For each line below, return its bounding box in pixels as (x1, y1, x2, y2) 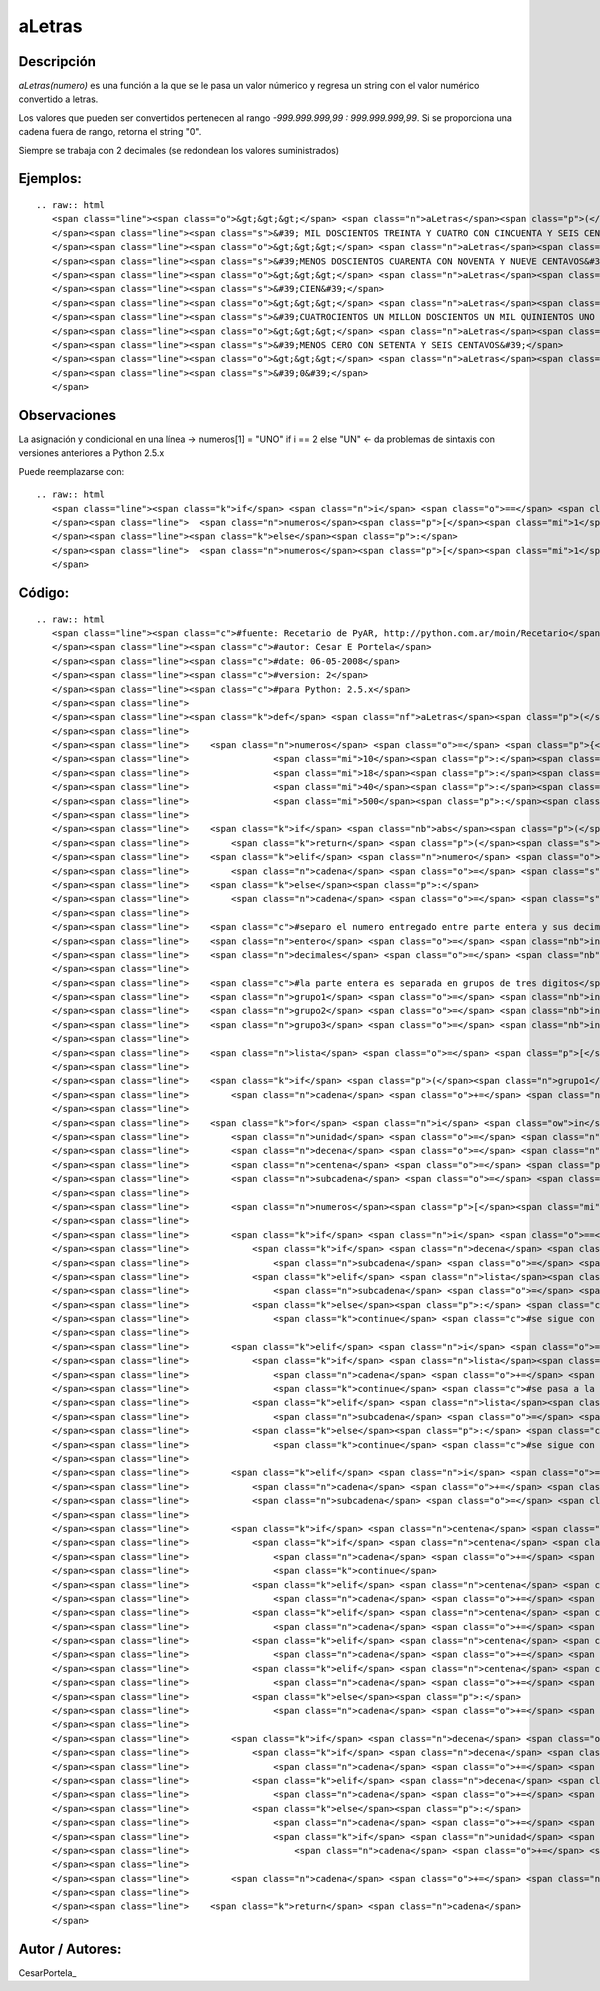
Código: (18, 584, 70, 601)
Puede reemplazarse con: (18, 465, 125, 477)
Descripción (18, 53, 97, 70)
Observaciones (18, 406, 117, 424)
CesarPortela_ (18, 1966, 77, 1979)
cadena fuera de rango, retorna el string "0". (18, 126, 202, 138)
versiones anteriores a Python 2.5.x (18, 447, 165, 459)
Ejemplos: (18, 170, 82, 187)
